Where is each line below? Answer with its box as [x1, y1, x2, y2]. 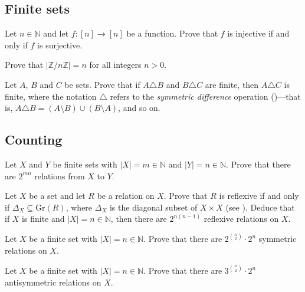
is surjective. [37, 38, 83, 51]
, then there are [110, 212, 167, 225]
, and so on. [118, 101, 160, 114]
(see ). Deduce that [225, 201, 295, 213]
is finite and [22, 212, 65, 225]
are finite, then [205, 78, 259, 90]
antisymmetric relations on [5, 275, 101, 288]
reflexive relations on [204, 212, 279, 225]
